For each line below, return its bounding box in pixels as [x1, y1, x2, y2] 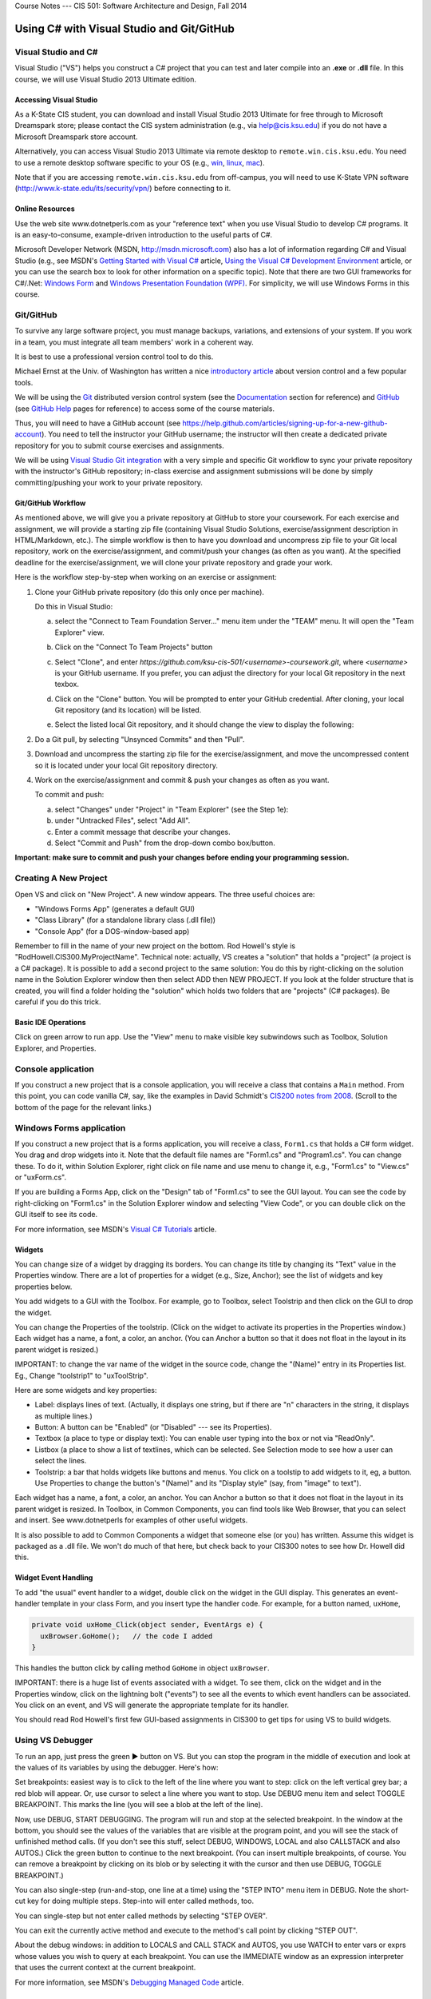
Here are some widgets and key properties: [14, 1385, 157, 1395]
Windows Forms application [14, 1122, 126, 1133]
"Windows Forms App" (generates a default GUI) [34, 904, 196, 913]
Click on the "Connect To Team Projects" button [54, 642, 213, 652]
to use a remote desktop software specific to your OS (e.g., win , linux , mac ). [14, 158, 265, 167]
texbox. [54, 680, 80, 689]
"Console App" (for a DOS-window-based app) [34, 926, 190, 936]
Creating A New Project [14, 872, 108, 884]
